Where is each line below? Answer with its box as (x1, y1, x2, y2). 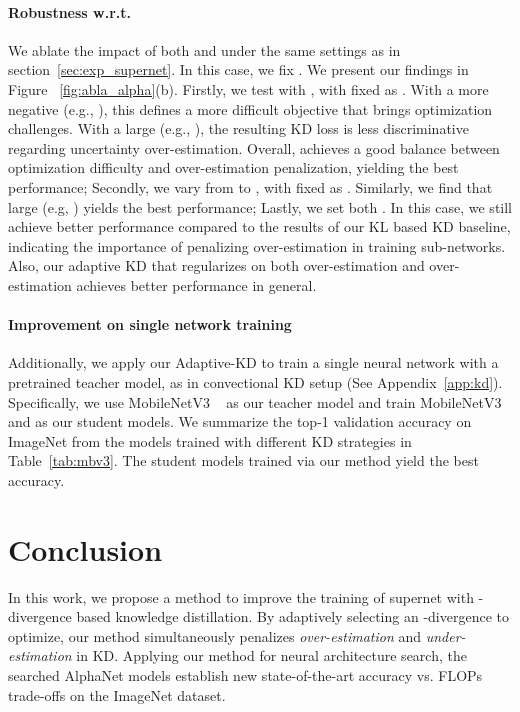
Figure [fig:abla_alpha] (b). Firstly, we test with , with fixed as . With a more (8, 78, 489, 99)
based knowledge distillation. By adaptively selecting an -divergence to (76, 606, 509, 627)
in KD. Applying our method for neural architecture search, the (76, 645, 467, 666)
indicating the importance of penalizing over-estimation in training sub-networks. (8, 235, 506, 256)
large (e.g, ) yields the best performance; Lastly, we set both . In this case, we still (8, 196, 513, 217)
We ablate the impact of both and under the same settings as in (8, 39, 401, 60)
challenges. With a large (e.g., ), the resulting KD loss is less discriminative (8, 118, 469, 139)
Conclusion (8, 528, 163, 569)
